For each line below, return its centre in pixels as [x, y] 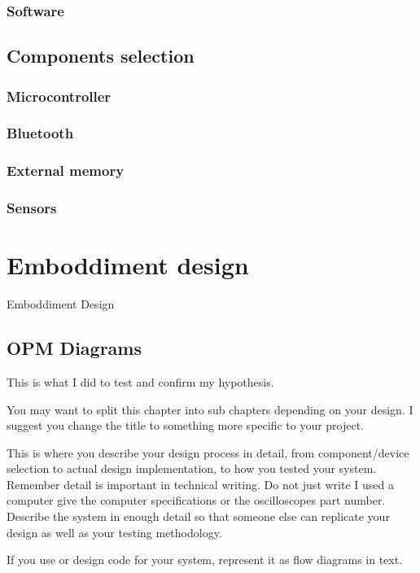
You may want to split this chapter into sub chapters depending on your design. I [210, 409]
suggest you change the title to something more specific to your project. [186, 425]
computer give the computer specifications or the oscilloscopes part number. [196, 500]
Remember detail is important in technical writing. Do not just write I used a [200, 484]
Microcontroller [59, 96]
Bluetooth [40, 133]
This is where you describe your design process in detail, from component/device [208, 452]
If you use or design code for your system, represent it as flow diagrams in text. [205, 560]
